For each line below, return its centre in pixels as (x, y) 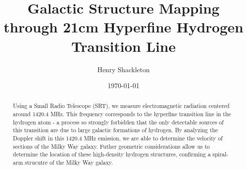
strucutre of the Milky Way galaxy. (69, 162)
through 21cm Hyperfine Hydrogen (123, 27)
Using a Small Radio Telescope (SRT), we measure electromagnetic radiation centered (121, 106)
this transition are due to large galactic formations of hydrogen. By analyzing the (115, 130)
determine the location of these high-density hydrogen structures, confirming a (112, 154)
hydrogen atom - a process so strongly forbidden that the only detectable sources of (118, 122)
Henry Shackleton (123, 69)
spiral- (220, 154)
